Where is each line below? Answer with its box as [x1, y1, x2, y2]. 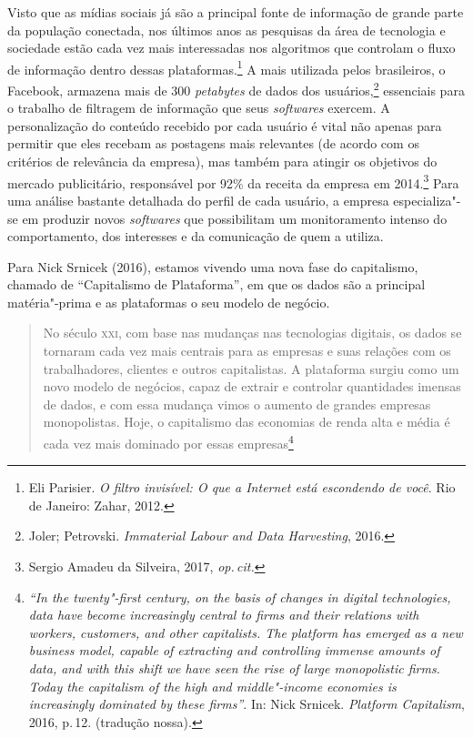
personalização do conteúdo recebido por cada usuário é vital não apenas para [7, 116, 442, 135]
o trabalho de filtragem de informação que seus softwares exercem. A [7, 98, 390, 117]
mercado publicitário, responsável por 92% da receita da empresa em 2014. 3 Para [7, 170, 459, 192]
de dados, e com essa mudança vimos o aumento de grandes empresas [43, 394, 431, 413]
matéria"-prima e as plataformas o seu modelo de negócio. [7, 292, 330, 311]
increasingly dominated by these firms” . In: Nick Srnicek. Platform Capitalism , [28, 694, 465, 713]
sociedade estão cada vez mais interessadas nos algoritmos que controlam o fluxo [7, 38, 456, 57]
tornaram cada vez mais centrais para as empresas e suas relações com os [43, 341, 451, 360]
